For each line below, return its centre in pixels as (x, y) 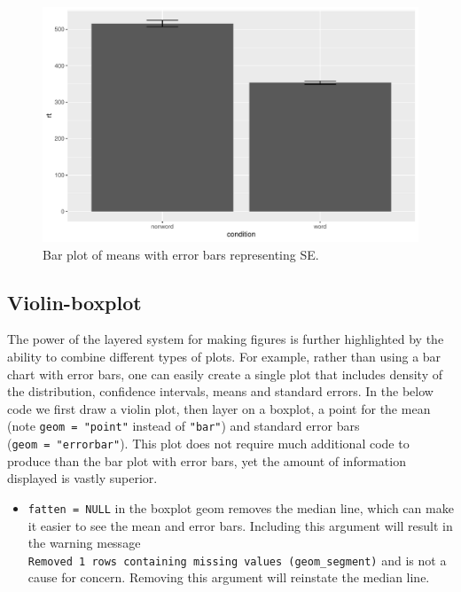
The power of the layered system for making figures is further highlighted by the (226, 339)
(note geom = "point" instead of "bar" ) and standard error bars (184, 426)
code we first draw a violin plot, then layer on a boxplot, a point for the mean (219, 408)
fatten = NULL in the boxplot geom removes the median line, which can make (241, 507)
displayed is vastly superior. (82, 478)
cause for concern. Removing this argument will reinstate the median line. (229, 577)
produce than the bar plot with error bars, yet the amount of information (207, 460)
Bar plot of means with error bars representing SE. (181, 254)
